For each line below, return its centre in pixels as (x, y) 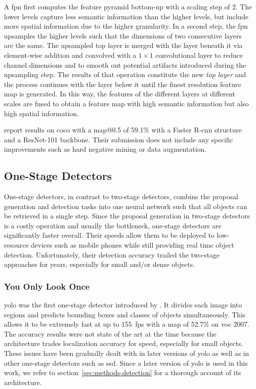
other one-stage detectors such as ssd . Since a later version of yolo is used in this (126, 363)
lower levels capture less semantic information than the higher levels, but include (126, 16)
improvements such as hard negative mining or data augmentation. (105, 149)
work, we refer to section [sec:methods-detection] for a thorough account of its (123, 372)
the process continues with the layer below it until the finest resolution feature (123, 84)
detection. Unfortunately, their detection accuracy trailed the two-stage (112, 254)
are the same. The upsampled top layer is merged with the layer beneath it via (123, 45)
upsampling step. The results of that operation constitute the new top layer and (125, 74)
